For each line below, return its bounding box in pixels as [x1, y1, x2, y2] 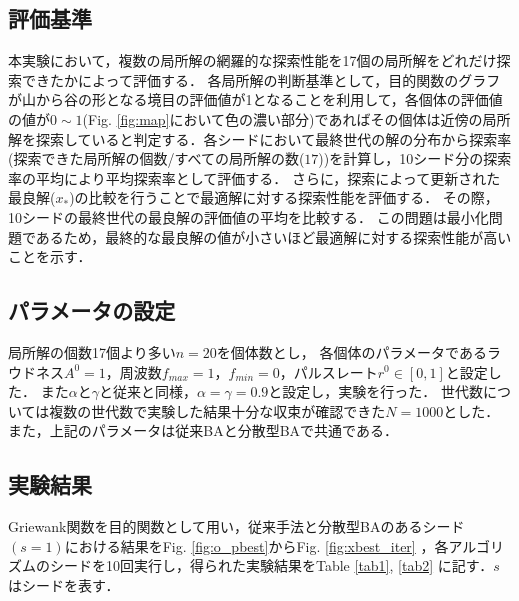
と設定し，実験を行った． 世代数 [268, 381, 484, 402]
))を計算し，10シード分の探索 [318, 148, 512, 169]
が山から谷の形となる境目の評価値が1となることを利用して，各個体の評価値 [8, 89, 503, 110]
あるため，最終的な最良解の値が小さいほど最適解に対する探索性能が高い [35, 226, 512, 247]
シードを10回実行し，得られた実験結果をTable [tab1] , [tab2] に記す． [49, 555, 494, 576]
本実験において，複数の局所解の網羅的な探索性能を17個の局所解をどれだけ [8, 50, 497, 71]
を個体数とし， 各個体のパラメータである [216, 341, 487, 362]
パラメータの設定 [8, 295, 176, 326]
